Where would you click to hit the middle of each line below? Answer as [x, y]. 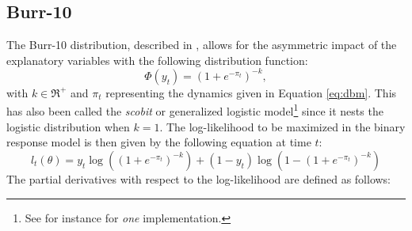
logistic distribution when [68, 126]
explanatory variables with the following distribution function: [157, 60]
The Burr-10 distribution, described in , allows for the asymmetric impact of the [202, 45]
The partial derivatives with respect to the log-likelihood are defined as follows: [199, 178]
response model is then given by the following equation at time [159, 142]
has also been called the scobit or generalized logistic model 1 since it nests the [195, 110]
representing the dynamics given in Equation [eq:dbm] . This [251, 92]
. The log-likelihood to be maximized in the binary [282, 126]
